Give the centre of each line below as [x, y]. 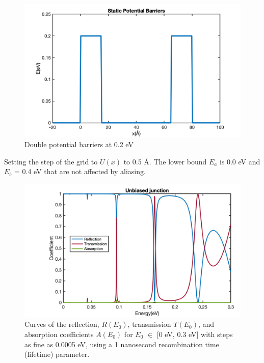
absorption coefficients [59, 334]
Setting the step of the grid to [51, 161]
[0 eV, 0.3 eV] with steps [195, 334]
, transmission [149, 324]
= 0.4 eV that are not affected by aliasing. [80, 171]
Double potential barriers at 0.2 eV [79, 144]
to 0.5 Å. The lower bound [165, 161]
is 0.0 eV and [240, 161]
